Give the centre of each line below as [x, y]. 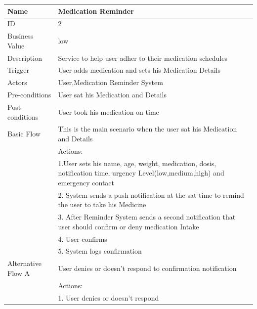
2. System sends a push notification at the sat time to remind [151, 195]
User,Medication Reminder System [110, 82]
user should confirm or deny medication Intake [128, 226]
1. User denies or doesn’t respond [108, 297]
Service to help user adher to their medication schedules [143, 58]
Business [21, 36]
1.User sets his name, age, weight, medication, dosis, [137, 163]
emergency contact [86, 182]
